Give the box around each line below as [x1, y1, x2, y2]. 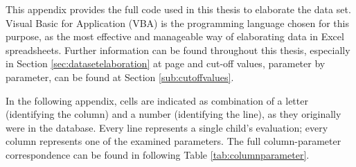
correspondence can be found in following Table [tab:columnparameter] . [6, 147, 310, 161]
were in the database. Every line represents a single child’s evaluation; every [6, 120, 328, 134]
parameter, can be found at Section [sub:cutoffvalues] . [6, 69, 234, 84]
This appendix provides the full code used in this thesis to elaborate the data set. [6, 2, 351, 16]
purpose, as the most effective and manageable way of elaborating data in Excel [6, 29, 344, 44]
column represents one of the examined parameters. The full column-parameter [6, 134, 341, 148]
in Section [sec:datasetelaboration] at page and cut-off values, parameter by [6, 56, 326, 71]
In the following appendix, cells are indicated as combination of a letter [6, 93, 308, 107]
